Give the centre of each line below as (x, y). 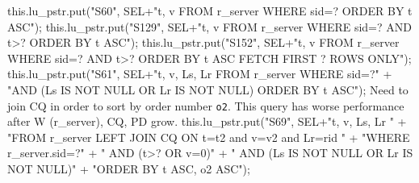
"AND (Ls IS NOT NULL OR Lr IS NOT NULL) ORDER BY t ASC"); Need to (208, 89)
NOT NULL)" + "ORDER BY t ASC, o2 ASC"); (129, 168)
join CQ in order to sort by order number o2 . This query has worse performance (206, 105)
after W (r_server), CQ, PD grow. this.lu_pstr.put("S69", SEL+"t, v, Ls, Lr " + (207, 121)
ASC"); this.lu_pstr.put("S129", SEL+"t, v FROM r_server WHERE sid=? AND (209, 26)
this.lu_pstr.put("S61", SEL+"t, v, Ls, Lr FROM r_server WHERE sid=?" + (200, 74)
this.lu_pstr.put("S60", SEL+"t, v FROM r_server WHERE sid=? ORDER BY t (210, 10)
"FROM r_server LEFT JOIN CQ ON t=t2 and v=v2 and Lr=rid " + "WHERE (209, 137)
